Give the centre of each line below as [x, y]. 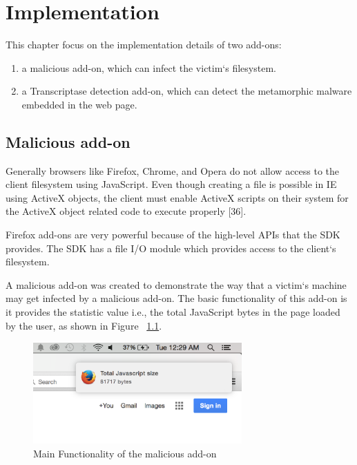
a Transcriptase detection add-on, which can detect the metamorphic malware [187, 91]
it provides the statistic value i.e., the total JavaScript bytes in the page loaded [173, 312]
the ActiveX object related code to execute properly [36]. [126, 211]
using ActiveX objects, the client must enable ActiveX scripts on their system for [177, 197]
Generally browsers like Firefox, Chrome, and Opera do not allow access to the [173, 170]
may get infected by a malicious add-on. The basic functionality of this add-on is [176, 298]
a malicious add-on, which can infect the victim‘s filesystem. [149, 67]
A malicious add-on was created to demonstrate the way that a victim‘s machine [176, 284]
